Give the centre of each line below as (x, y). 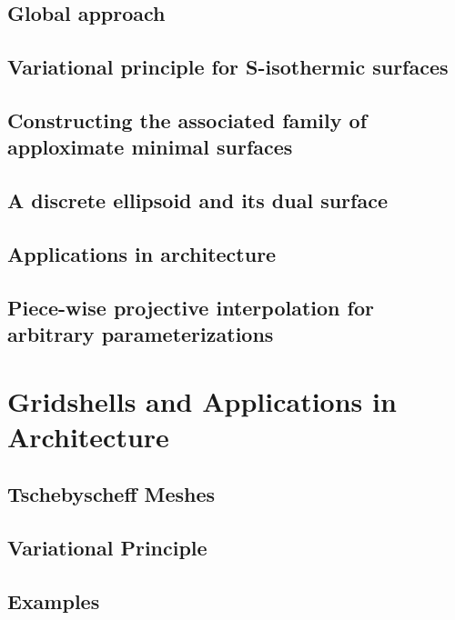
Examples (54, 600)
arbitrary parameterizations (141, 334)
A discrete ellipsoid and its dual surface (197, 200)
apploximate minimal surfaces (150, 147)
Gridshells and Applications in (202, 400)
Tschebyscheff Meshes (111, 494)
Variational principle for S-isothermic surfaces (228, 67)
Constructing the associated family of (187, 120)
